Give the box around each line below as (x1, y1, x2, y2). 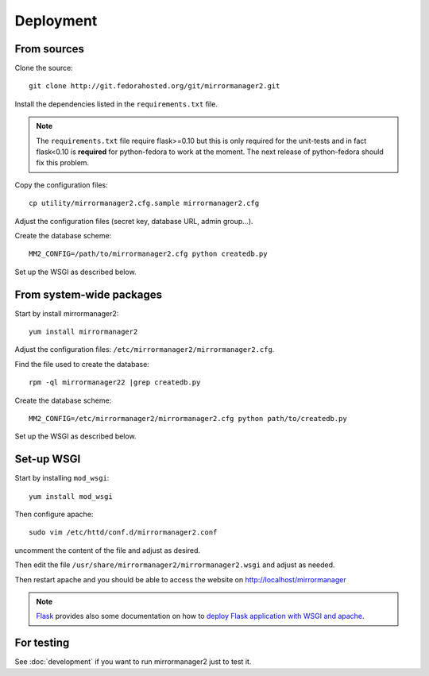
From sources (14, 42, 85, 56)
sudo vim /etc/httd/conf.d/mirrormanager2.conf (29, 528, 218, 537)
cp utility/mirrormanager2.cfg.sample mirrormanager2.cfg (29, 199, 260, 208)
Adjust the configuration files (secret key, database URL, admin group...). (14, 216, 253, 226)
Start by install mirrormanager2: (14, 308, 119, 318)
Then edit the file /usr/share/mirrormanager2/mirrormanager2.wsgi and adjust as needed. (14, 560, 335, 570)
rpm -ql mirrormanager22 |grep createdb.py (29, 378, 201, 387)
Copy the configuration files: (14, 180, 109, 190)
